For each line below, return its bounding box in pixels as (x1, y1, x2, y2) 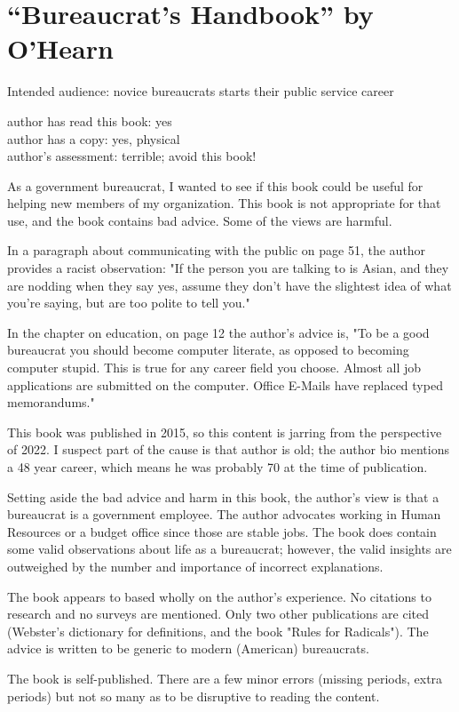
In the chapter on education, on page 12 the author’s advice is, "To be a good (7, 323, 430, 341)
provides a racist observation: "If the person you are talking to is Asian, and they (7, 259, 449, 277)
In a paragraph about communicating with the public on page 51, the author (7, 241, 426, 260)
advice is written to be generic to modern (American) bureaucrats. (7, 639, 369, 658)
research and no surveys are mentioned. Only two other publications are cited (7, 604, 429, 623)
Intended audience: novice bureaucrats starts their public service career (7, 82, 394, 100)
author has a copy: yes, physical (7, 129, 180, 148)
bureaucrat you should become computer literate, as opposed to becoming (7, 340, 409, 359)
